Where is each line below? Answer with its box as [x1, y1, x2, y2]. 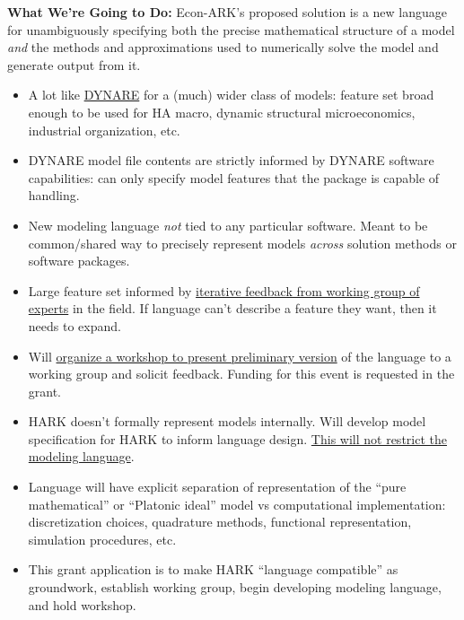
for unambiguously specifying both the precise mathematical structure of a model [7, 20, 455, 39]
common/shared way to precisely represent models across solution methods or [28, 233, 457, 252]
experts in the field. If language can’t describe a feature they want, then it [28, 299, 437, 318]
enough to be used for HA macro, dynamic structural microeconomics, [28, 102, 416, 121]
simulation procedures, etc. [28, 529, 177, 548]
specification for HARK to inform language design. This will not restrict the [28, 429, 447, 448]
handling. [28, 186, 80, 205]
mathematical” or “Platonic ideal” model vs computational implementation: [28, 494, 446, 513]
